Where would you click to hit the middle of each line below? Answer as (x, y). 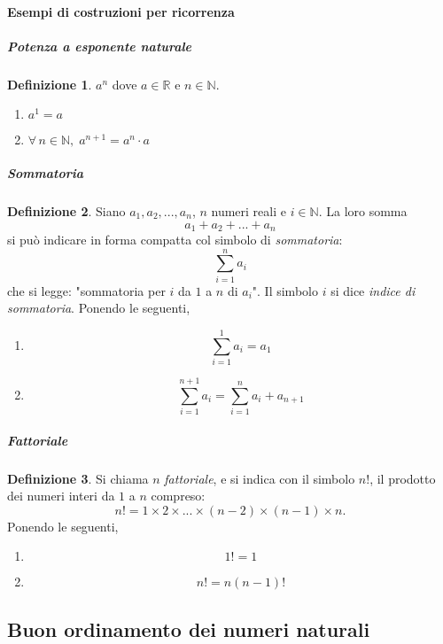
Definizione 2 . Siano (66, 210)
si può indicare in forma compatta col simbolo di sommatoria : (175, 239)
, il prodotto (403, 478)
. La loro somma (363, 210)
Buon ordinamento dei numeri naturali (189, 628)
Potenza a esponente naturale (100, 46)
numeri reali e (249, 210)
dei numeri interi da (61, 496)
